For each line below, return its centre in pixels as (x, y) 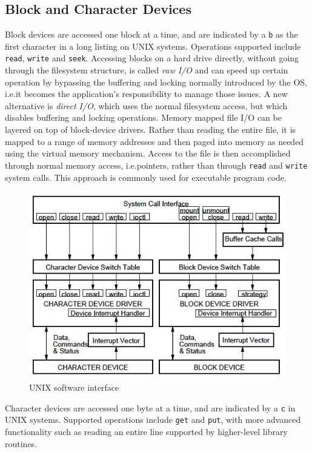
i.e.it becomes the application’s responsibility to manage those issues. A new (146, 94)
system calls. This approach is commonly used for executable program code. (146, 177)
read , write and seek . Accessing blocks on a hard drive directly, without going (152, 58)
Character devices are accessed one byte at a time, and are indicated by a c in (150, 407)
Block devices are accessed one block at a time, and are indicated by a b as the (151, 34)
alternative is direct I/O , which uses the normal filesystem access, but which (146, 105)
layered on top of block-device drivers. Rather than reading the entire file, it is (151, 130)
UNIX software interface (74, 387)
